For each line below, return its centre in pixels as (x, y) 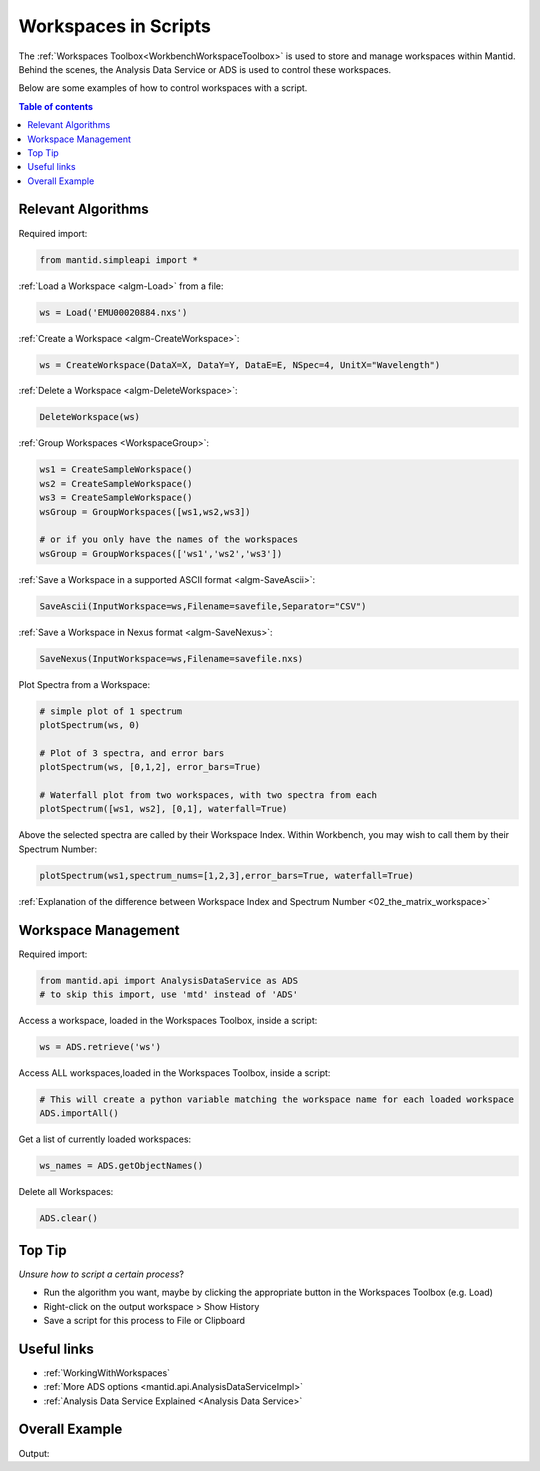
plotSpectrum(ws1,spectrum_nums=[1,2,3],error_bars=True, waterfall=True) (227, 875)
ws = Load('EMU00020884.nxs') (113, 312)
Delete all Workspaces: (66, 1192)
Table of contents (56, 106)
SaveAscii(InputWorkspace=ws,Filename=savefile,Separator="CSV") (203, 606)
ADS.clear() (69, 1218)
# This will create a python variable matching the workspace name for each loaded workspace (277, 1099)
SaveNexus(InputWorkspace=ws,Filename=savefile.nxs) (171, 658)
